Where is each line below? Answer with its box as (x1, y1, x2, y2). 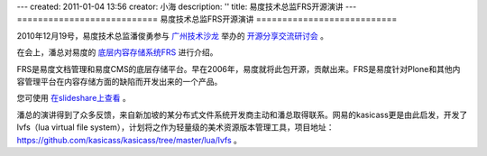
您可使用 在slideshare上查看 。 (16, 93, 131, 104)
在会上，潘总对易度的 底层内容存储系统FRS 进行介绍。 (16, 47, 218, 58)
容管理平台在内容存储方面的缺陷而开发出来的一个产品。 (16, 76, 223, 87)
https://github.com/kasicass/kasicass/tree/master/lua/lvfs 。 (16, 134, 243, 145)
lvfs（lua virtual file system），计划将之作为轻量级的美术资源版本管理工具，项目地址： (16, 122, 335, 133)
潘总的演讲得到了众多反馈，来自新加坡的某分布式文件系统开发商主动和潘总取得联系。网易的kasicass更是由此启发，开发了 (16, 109, 468, 120)
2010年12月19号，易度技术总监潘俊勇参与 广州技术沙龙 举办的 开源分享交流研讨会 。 (16, 30, 329, 41)
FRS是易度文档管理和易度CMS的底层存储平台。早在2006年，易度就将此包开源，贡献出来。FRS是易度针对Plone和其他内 (16, 63, 461, 74)
